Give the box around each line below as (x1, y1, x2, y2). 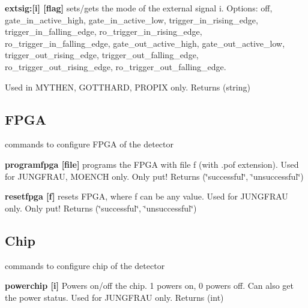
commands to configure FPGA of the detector (5, 138, 174, 150)
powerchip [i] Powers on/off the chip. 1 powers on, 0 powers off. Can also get (5, 279, 294, 292)
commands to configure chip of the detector (5, 259, 165, 271)
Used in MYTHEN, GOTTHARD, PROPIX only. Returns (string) (5, 80, 250, 93)
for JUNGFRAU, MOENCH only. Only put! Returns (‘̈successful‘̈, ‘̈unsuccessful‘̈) (5, 170, 304, 182)
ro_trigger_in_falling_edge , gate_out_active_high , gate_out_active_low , (5, 37, 285, 49)
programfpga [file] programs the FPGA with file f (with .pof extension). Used (5, 158, 299, 170)
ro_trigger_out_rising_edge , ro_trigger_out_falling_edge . (5, 60, 226, 73)
